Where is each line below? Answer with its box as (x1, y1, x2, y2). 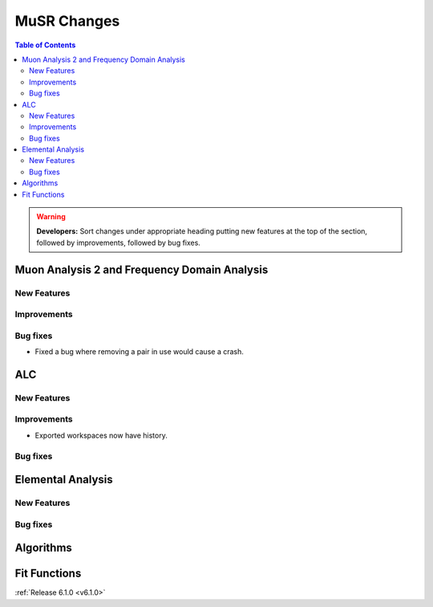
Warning (36, 212, 66, 222)
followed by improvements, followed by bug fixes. (36, 238, 200, 247)
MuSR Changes (14, 12, 120, 30)
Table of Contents (14, 40, 76, 50)
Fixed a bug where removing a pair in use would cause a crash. (34, 347, 245, 356)
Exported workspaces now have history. (34, 430, 168, 440)
